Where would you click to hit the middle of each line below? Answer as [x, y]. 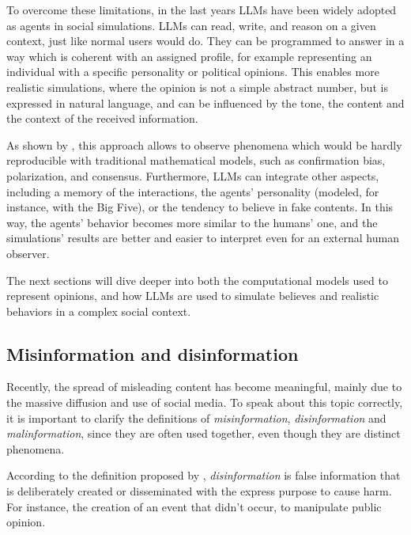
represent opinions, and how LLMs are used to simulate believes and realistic [193, 296]
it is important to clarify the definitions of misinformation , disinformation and [196, 417]
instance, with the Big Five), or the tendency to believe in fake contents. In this [200, 207]
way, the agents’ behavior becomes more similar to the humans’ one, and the [192, 222]
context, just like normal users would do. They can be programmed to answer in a [205, 41]
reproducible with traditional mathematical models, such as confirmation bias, [196, 160]
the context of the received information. [102, 118]
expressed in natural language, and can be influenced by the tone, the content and [205, 102]
